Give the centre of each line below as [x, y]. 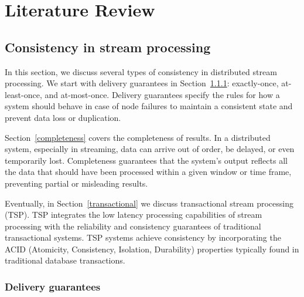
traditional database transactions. [65, 260]
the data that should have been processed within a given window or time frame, [148, 172]
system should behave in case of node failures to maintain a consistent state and [149, 106]
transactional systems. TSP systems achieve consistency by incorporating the [143, 237]
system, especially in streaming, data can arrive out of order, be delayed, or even [150, 149]
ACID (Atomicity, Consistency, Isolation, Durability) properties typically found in [152, 249]
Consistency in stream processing [108, 47]
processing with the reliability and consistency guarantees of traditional [133, 226]
